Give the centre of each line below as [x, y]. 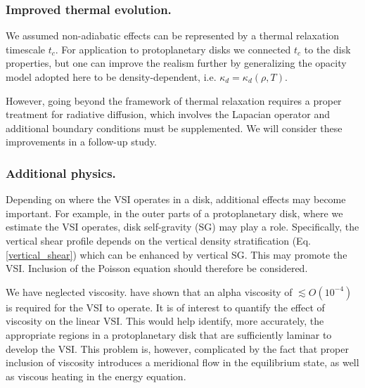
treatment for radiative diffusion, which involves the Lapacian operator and [168, 114]
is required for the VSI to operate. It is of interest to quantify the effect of [165, 307]
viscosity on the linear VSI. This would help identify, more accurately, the [165, 321]
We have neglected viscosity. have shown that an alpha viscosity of [149, 291]
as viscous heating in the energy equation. [96, 376]
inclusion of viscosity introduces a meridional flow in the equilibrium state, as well [182, 362]
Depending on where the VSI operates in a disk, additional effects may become [176, 199]
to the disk [327, 49]
